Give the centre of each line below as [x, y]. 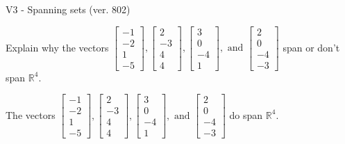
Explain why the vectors [57, 47]
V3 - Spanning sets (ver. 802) [68, 9]
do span [246, 114]
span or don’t [311, 47]
